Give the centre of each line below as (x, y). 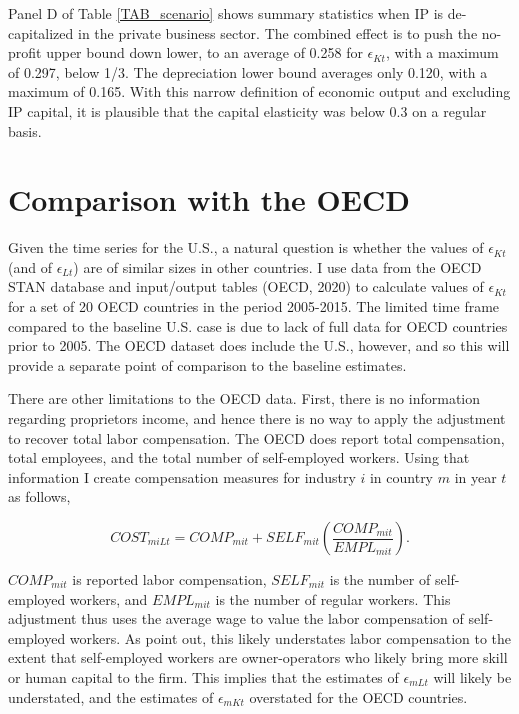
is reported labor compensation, (169, 579)
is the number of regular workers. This (333, 598)
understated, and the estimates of (111, 696)
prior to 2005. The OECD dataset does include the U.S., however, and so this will (259, 345)
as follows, (39, 496)
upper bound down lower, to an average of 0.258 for (204, 52)
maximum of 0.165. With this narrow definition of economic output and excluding (259, 91)
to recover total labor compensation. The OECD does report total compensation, (256, 437)
